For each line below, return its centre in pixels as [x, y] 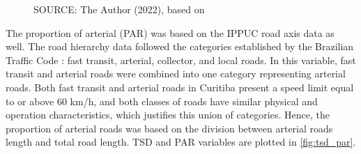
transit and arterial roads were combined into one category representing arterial [176, 74]
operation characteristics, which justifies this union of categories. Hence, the [168, 115]
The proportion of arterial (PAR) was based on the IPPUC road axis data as [170, 32]
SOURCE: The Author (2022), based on [119, 9]
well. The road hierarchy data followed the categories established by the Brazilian [180, 46]
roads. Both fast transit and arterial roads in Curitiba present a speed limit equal [180, 87]
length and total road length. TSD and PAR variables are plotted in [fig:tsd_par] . [181, 142]
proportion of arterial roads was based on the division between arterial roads [169, 128]
